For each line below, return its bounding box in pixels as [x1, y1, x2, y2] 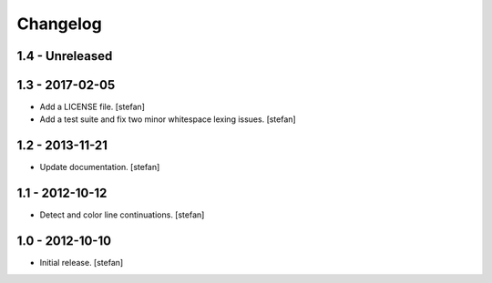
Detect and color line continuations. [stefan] [39, 209, 205, 220]
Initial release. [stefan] [39, 258, 124, 268]
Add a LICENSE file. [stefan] [39, 101, 146, 113]
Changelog [16, 14, 102, 34]
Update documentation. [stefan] [39, 162, 160, 173]
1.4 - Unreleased [16, 48, 113, 64]
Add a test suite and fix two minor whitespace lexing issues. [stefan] [39, 114, 296, 125]
